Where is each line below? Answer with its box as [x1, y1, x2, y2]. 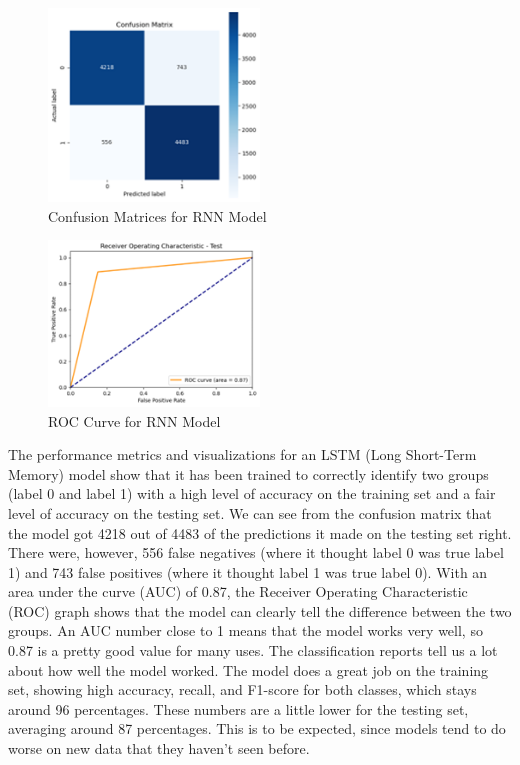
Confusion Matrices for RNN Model [48, 205, 267, 226]
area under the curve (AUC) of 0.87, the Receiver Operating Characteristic [8, 581, 468, 602]
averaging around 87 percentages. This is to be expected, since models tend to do [8, 718, 506, 739]
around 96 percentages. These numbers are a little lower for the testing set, [8, 698, 469, 719]
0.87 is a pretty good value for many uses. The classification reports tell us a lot [8, 640, 498, 661]
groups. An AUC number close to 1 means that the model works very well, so [8, 620, 483, 641]
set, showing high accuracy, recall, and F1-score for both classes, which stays [8, 679, 477, 700]
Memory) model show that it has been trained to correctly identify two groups [8, 463, 489, 484]
